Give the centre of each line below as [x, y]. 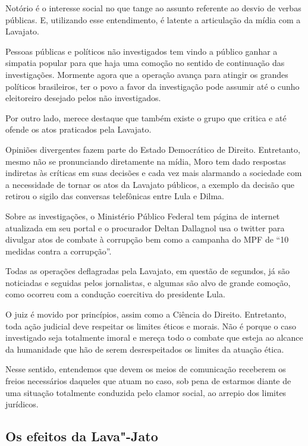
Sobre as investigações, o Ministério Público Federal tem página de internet [143, 216]
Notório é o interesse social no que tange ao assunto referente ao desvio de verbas [153, 8]
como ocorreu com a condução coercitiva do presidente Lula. [115, 294]
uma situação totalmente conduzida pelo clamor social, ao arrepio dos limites [146, 392]
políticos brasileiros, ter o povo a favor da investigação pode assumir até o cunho [153, 86]
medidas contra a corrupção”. [59, 251]
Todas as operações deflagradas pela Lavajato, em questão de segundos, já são [148, 271]
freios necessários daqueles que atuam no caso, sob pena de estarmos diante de [148, 381]
